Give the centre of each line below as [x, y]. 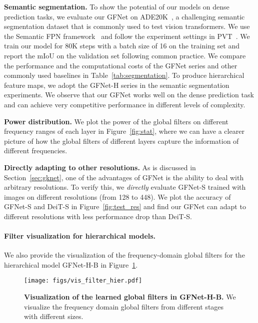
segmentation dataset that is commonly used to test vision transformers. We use [127, 26]
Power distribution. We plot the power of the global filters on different [116, 121]
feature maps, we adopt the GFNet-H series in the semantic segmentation [117, 85]
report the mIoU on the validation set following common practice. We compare [125, 55]
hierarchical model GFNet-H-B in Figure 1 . [71, 264]
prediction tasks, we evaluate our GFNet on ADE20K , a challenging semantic [124, 16]
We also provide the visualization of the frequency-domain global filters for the [124, 255]
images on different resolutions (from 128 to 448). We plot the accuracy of [117, 196]
